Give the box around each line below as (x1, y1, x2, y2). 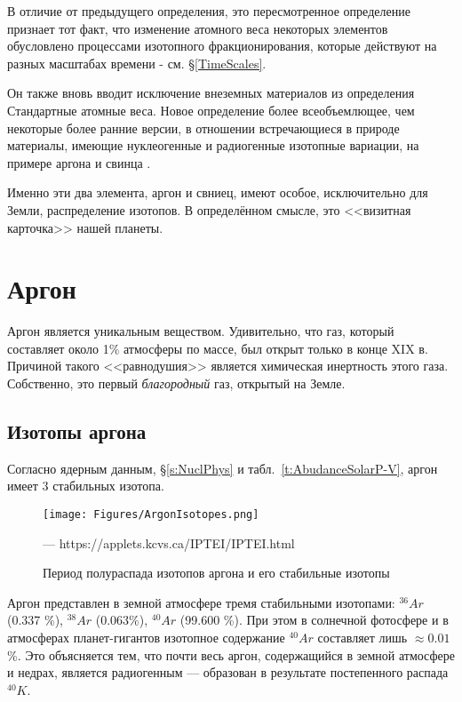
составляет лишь (317, 628, 408, 647)
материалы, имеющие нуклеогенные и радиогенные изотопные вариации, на (7, 136, 419, 155)
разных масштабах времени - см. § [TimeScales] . (7, 53, 267, 72)
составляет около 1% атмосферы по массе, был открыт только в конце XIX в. (7, 339, 428, 357)
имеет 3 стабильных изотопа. (7, 476, 164, 495)
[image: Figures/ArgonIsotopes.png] (43, 508, 259, 522)
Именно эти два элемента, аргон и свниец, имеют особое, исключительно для (7, 183, 428, 202)
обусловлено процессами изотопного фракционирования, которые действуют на (7, 36, 437, 55)
